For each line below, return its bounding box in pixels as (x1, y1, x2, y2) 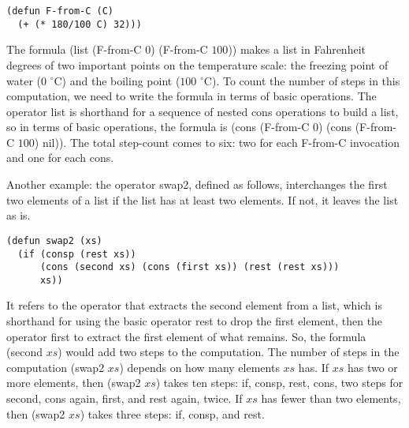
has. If (298, 359, 329, 375)
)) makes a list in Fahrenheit (228, 41, 366, 58)
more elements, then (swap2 (6, 374, 141, 391)
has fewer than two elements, (261, 390, 401, 407)
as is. (6, 207, 31, 223)
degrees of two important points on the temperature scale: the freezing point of (6, 56, 389, 73)
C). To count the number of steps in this (203, 72, 400, 88)
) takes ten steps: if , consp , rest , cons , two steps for (155, 374, 403, 391)
